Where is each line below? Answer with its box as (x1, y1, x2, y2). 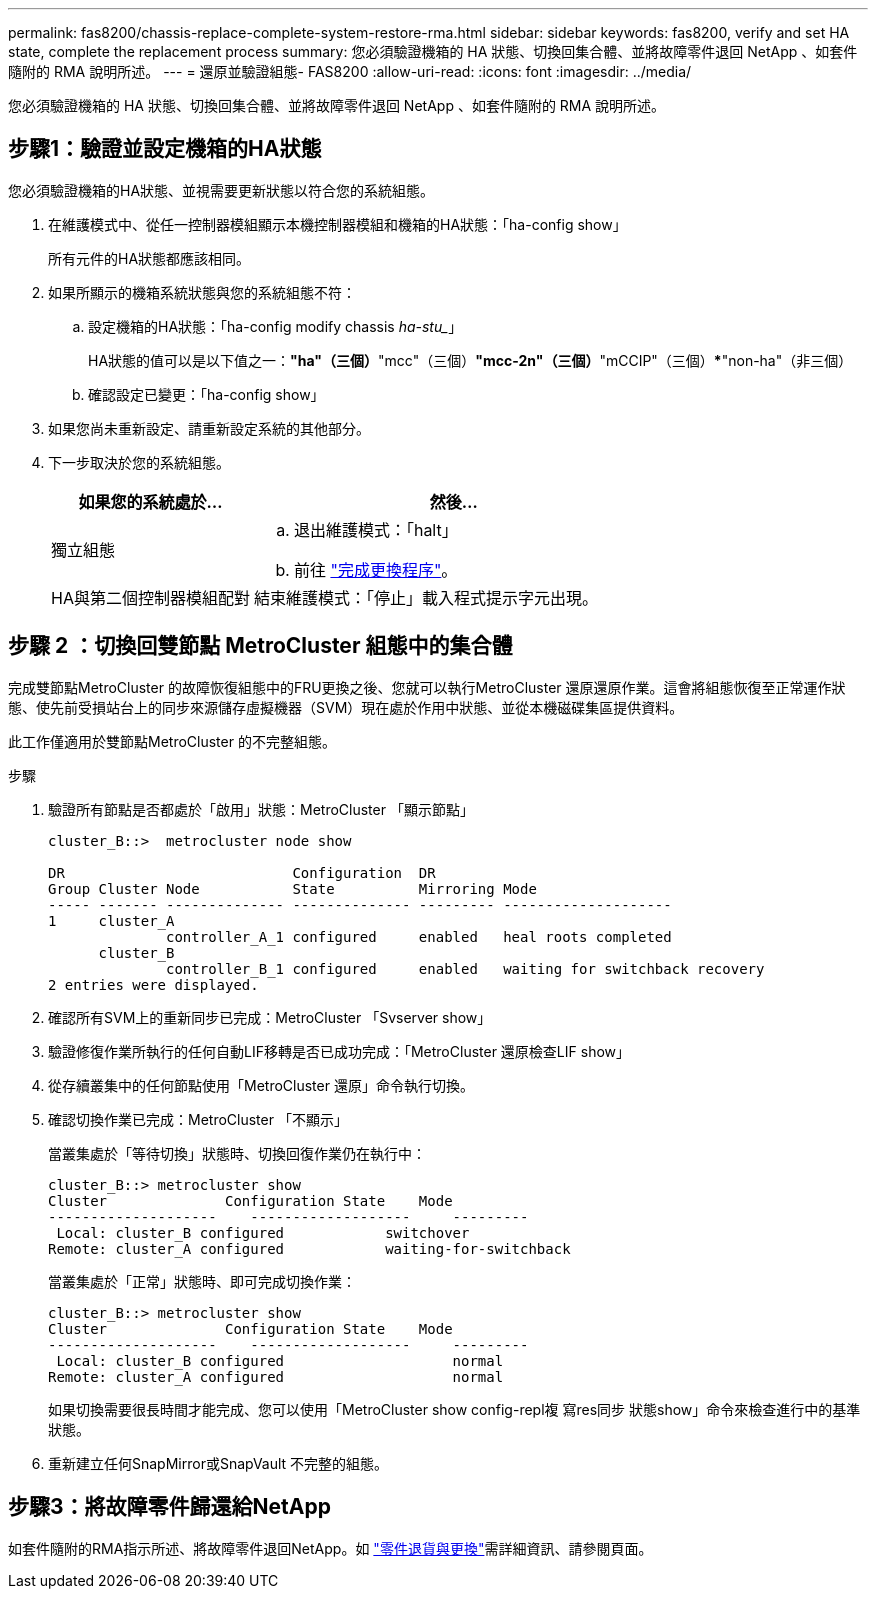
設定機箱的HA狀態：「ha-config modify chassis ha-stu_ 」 (88, 317, 463, 335)
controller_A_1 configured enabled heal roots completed (166, 928, 672, 945)
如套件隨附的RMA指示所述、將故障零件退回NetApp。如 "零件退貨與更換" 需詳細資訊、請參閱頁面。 (8, 1539, 653, 1557)
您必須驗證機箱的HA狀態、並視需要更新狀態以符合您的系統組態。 (8, 181, 435, 199)
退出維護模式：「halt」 (293, 519, 458, 540)
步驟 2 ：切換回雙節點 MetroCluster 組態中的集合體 (8, 633, 513, 659)
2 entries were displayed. (48, 976, 259, 993)
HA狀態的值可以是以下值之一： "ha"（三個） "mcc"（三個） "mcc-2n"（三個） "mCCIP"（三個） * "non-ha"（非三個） (88, 351, 853, 369)
